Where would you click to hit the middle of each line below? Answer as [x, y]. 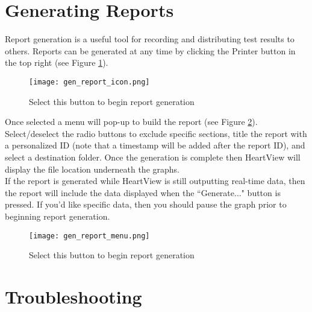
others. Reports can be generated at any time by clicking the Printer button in [150, 50]
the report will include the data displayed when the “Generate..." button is [143, 192]
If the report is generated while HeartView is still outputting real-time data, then [155, 181]
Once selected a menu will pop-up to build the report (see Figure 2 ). [131, 122]
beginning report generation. [58, 216]
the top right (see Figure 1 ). [57, 62]
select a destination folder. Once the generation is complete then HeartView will [153, 157]
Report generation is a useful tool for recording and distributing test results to [150, 39]
